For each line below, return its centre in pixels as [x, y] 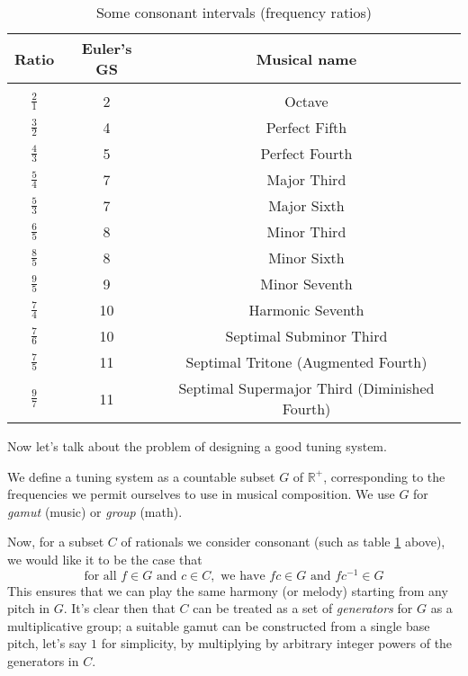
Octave [306, 101]
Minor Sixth [306, 258]
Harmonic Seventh [306, 310]
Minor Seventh [306, 284]
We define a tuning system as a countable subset [141, 476]
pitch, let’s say [47, 643]
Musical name [306, 58]
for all [100, 576]
